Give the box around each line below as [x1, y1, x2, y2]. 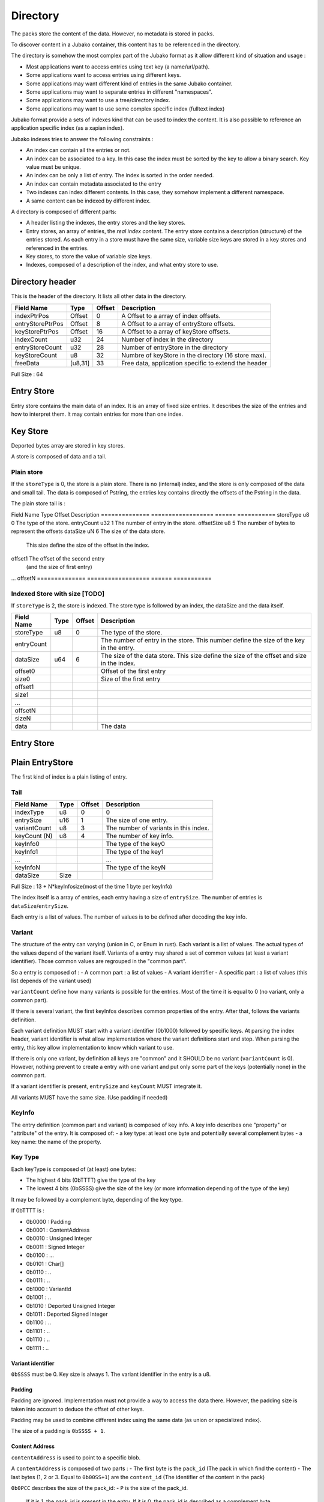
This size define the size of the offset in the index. [26, 541, 150, 549]
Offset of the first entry [101, 667, 166, 675]
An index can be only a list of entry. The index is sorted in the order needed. [26, 172, 214, 179]
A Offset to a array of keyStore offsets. [121, 327, 230, 336]
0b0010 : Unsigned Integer [26, 1235, 92, 1242]
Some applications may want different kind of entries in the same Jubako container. [26, 80, 233, 87]
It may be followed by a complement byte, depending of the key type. [11, 1196, 183, 1203]
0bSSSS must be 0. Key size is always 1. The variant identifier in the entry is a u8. [11, 1370, 211, 1378]
